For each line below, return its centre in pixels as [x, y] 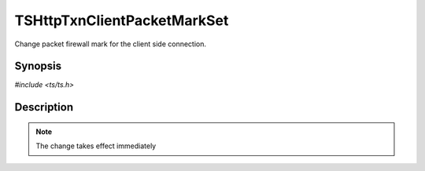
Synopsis [38, 66]
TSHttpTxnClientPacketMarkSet [122, 20]
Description [44, 107]
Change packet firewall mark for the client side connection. [111, 44]
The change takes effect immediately [96, 146]
